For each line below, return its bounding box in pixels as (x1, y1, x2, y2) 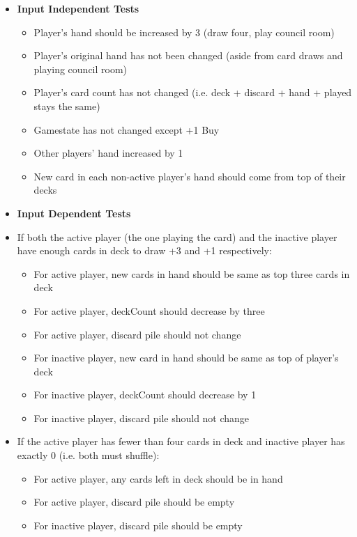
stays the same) (33, 98, 100, 113)
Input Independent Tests (17, 1, 139, 15)
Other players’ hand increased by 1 (33, 146, 183, 160)
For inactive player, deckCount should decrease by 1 (33, 387, 257, 402)
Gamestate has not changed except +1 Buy (33, 122, 220, 137)
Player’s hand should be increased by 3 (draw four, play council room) (33, 24, 335, 39)
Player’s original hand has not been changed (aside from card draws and (33, 48, 343, 63)
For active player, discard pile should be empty (33, 495, 235, 509)
